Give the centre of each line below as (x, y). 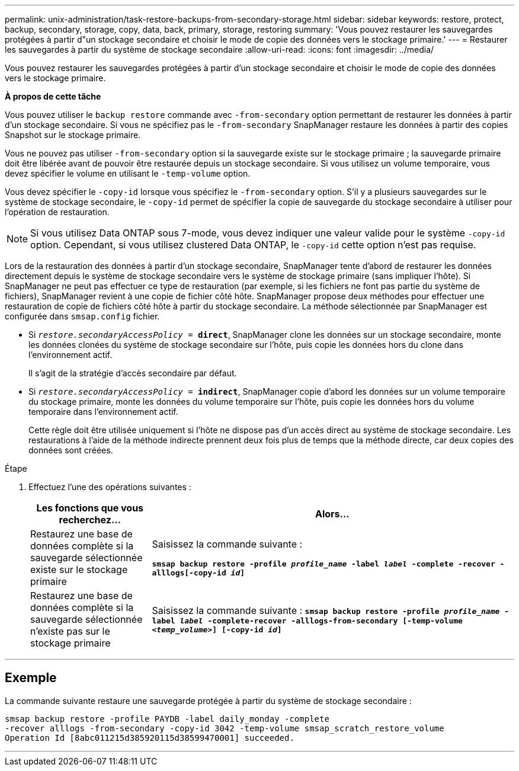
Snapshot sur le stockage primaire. (73, 135)
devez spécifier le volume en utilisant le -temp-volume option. (128, 173)
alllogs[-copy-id (189, 573)
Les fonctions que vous (90, 508)
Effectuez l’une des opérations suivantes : (110, 487)
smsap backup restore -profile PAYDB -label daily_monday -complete (167, 719)
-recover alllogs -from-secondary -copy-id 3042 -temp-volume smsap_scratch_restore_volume (225, 728)
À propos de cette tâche (53, 96)
